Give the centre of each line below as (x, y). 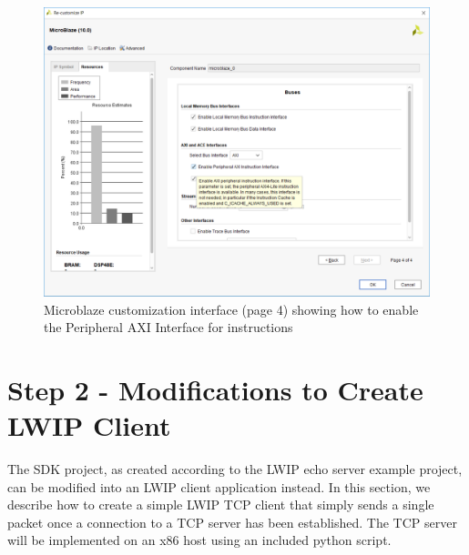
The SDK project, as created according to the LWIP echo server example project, (235, 469)
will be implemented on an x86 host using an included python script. (199, 540)
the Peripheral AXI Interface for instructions (168, 327)
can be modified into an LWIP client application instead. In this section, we (219, 486)
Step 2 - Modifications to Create (215, 389)
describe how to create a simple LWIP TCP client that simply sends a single (221, 505)
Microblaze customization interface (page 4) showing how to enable (231, 309)
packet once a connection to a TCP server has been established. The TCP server (232, 522)
